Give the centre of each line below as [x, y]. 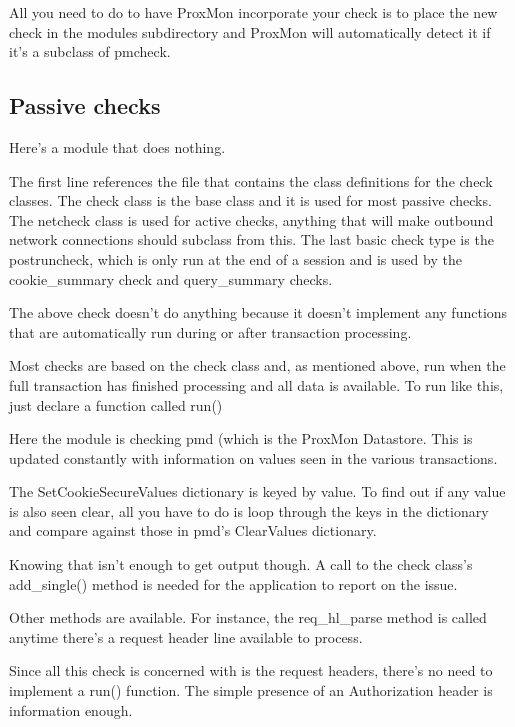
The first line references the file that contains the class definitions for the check [251, 180]
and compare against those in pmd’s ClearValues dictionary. [193, 530]
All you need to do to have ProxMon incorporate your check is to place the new [253, 12]
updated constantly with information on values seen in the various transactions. [253, 457]
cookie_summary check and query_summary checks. [171, 278]
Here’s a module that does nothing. [117, 146]
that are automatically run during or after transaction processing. [210, 331]
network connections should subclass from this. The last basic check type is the [251, 239]
